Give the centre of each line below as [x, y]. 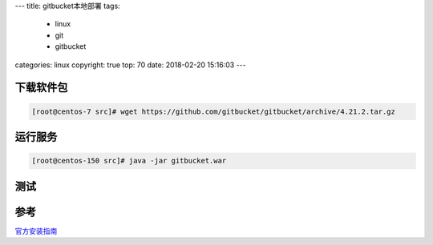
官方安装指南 [36, 231]
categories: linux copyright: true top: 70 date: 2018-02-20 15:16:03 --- [130, 65]
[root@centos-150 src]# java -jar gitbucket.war [129, 161]
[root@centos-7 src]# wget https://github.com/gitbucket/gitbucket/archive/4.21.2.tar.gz [214, 111]
